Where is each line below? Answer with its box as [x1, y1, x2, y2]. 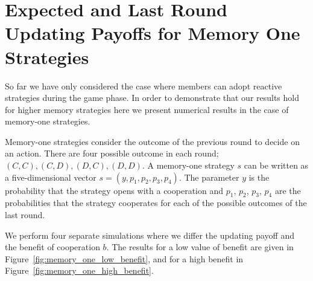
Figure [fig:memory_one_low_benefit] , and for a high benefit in [5, 252, 244, 265]
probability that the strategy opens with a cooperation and [5, 184, 223, 196]
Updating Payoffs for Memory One [5, 21, 300, 45]
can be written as [244, 159, 309, 172]
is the [248, 170, 270, 183]
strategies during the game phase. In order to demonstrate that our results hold [5, 91, 300, 104]
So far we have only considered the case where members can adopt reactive [5, 79, 282, 92]
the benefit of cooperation [5, 241, 100, 253]
